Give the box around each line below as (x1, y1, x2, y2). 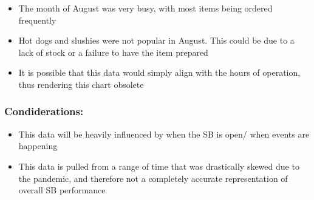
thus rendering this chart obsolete (18, 78, 144, 90)
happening (18, 139, 58, 152)
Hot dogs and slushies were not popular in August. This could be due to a (18, 34, 295, 47)
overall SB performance (18, 184, 106, 196)
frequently (18, 13, 56, 26)
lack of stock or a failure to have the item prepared (18, 45, 208, 58)
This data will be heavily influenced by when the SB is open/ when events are (18, 127, 310, 140)
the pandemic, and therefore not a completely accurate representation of (18, 172, 288, 184)
